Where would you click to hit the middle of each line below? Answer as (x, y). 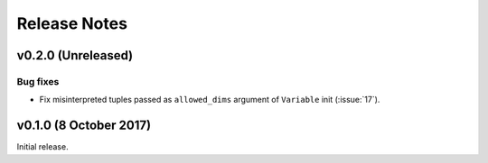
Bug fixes (38, 81)
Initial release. (42, 147)
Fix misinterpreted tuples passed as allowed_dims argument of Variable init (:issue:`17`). (210, 100)
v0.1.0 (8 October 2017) (84, 126)
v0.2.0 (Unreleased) (75, 55)
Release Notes (72, 23)
